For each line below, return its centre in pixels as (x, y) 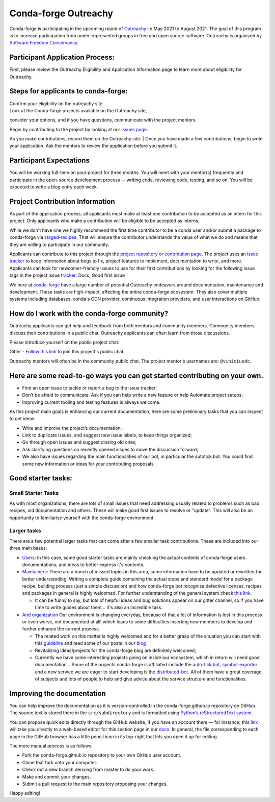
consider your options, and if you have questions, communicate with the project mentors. (103, 120)
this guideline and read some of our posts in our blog (90, 643)
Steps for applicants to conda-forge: (68, 91)
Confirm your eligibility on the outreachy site (56, 103)
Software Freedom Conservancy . (44, 43)
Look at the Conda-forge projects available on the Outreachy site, (78, 110)
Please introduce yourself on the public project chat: (64, 343)
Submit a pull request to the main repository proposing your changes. (95, 784)
